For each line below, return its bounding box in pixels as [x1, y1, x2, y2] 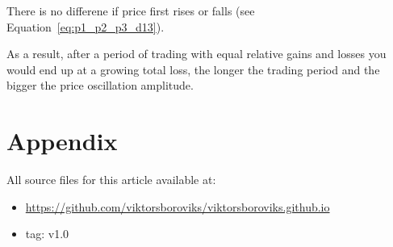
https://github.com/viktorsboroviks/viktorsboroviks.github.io [25, 198, 330, 215]
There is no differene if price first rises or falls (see [6, 2, 255, 19]
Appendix [6, 124, 118, 157]
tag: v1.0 [25, 225, 69, 242]
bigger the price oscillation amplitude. [6, 77, 194, 94]
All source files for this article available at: [6, 171, 216, 188]
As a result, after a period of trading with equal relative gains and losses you [6, 45, 387, 62]
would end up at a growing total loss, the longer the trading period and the [6, 61, 380, 77]
